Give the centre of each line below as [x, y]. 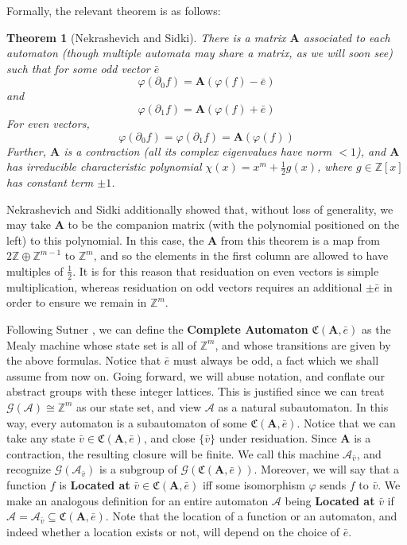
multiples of [35, 271]
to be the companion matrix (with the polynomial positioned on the [234, 224]
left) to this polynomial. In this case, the [105, 240]
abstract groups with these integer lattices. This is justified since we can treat [196, 391]
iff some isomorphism [254, 484]
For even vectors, [48, 123]
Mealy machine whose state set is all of [102, 344]
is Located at [95, 484]
